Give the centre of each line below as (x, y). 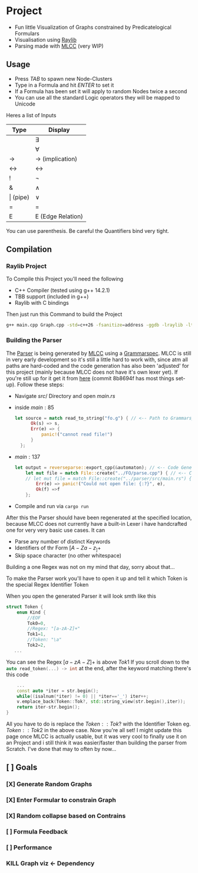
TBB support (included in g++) (52, 297)
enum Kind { (31, 612)
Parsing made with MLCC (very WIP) (59, 46)
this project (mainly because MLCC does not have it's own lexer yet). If (92, 372)
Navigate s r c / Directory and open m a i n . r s (65, 396)
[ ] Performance (29, 848)
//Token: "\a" (44, 640)
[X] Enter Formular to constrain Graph (61, 800)
